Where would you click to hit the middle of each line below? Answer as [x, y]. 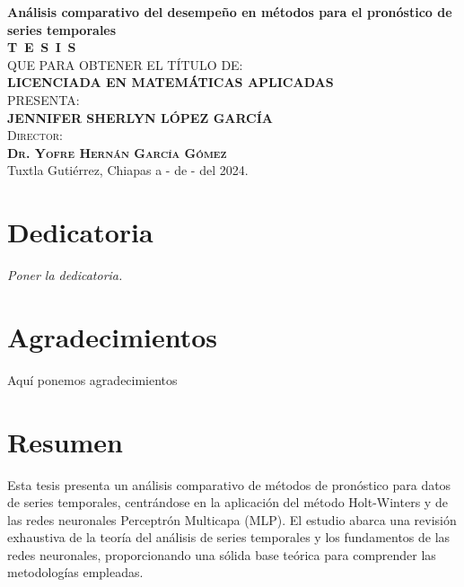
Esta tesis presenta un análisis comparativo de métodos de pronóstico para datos [229, 484]
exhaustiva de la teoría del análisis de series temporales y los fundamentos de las [229, 537]
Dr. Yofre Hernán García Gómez [117, 152]
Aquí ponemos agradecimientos [92, 379]
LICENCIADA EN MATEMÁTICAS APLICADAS [171, 82]
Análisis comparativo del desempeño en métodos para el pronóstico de [230, 12]
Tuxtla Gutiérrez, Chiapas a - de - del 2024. [128, 170]
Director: [35, 135]
